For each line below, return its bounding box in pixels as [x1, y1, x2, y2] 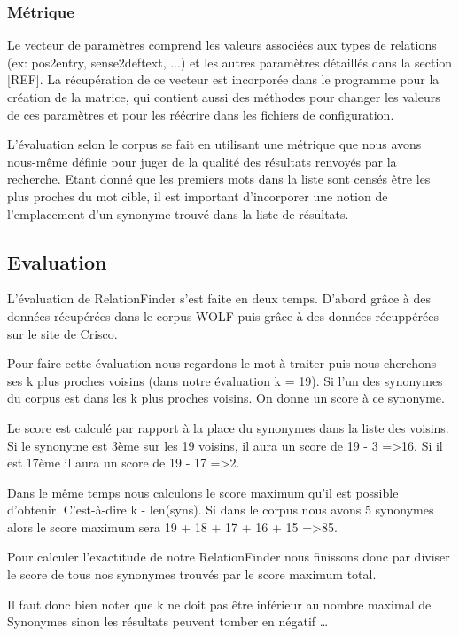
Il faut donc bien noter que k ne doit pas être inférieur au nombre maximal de [7, 594, 432, 613]
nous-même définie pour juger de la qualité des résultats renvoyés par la [7, 152, 397, 170]
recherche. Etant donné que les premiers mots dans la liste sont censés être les [7, 169, 431, 188]
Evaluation [7, 247, 107, 275]
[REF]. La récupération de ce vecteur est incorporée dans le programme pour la [7, 70, 440, 89]
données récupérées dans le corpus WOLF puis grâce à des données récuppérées [7, 306, 439, 325]
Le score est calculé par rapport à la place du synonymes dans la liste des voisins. [7, 418, 449, 436]
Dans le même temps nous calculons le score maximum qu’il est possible [7, 483, 399, 501]
